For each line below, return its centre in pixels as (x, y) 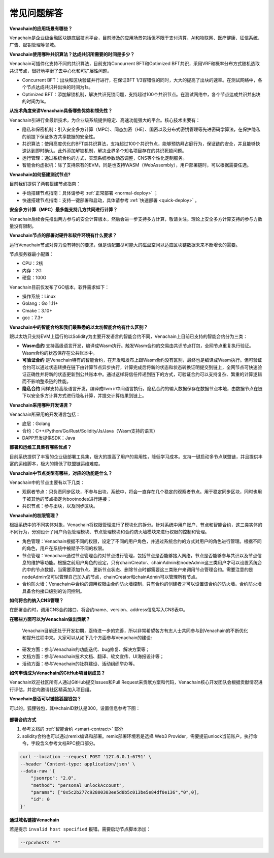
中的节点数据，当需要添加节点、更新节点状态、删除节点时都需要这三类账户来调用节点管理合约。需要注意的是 (140, 569)
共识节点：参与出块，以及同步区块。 (60, 506)
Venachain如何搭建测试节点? (40, 174)
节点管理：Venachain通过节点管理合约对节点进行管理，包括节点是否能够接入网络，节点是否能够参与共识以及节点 (140, 555)
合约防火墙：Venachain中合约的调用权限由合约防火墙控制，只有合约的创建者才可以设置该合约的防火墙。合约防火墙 (142, 584)
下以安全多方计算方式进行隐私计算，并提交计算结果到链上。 (84, 396)
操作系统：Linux (39, 296)
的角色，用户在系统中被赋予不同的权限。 (64, 548)
